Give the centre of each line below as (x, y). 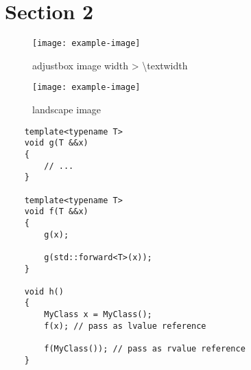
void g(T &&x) (56, 143)
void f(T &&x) (56, 212)
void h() (44, 291)
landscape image (67, 109)
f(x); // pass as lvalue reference (125, 326)
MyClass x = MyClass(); (98, 315)
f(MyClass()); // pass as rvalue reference (145, 349)
